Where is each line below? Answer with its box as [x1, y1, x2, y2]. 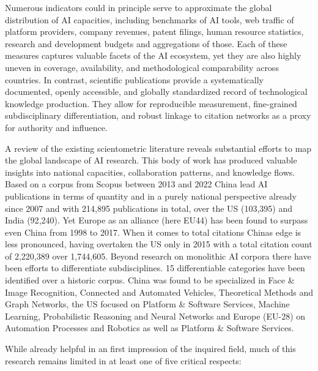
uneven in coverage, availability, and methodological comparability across [5, 61, 279, 73]
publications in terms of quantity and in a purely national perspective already [5, 189, 297, 202]
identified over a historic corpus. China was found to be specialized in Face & [5, 274, 295, 287]
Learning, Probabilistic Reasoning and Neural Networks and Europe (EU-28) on [5, 309, 306, 322]
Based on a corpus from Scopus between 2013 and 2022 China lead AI [5, 178, 268, 190]
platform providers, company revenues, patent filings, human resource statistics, [5, 25, 304, 38]
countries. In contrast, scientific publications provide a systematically [5, 73, 264, 86]
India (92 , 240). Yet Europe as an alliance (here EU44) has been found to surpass [5, 214, 308, 227]
